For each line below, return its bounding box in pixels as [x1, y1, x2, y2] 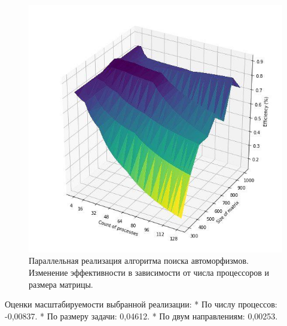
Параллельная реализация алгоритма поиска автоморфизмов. [29, 254, 249, 267]
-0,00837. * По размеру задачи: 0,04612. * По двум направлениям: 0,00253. [5, 309, 278, 322]
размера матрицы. [29, 278, 93, 290]
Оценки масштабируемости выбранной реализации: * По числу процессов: [5, 298, 277, 310]
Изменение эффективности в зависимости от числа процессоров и [29, 266, 269, 279]
